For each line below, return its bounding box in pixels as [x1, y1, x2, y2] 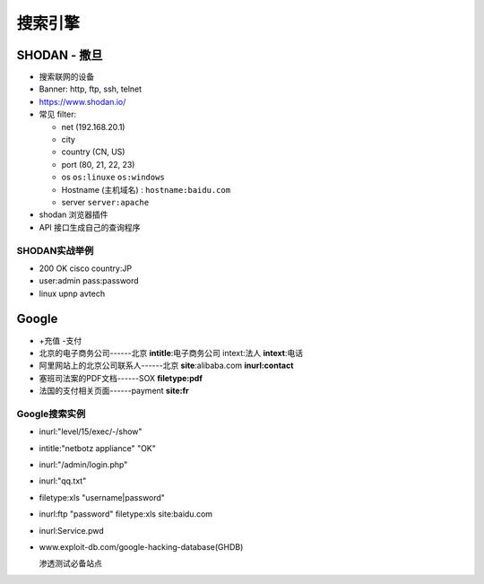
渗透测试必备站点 [39, 558, 102, 569]
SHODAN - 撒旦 [16, 48, 103, 63]
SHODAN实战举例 [16, 244, 94, 257]
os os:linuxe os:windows [61, 171, 165, 183]
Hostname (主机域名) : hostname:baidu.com [61, 184, 231, 195]
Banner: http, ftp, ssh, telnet [39, 83, 143, 94]
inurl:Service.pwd [39, 525, 105, 536]
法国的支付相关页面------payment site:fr [39, 386, 190, 397]
